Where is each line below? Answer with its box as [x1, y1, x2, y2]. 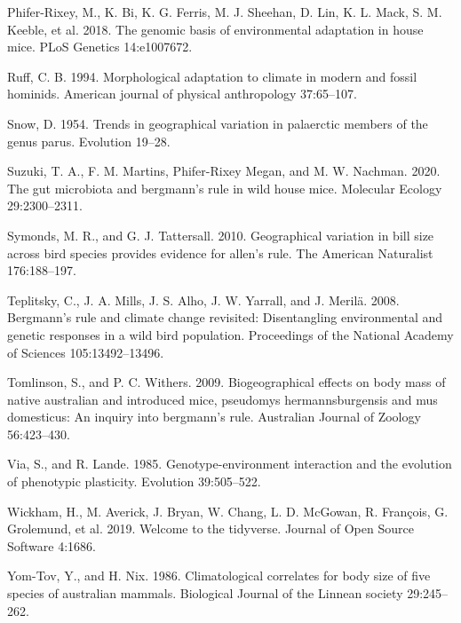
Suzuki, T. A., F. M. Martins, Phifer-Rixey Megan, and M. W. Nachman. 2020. [7, 162, 441, 180]
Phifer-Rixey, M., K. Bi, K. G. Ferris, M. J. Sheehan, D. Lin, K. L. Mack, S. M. [7, 3, 442, 20]
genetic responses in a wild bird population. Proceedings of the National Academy [7, 325, 454, 343]
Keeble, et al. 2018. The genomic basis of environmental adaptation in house [7, 20, 424, 38]
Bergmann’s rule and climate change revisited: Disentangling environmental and [7, 308, 443, 327]
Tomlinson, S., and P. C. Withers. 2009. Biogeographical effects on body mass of [7, 373, 446, 391]
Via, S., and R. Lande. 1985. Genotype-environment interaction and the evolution [7, 454, 452, 473]
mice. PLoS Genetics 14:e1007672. [7, 37, 193, 56]
